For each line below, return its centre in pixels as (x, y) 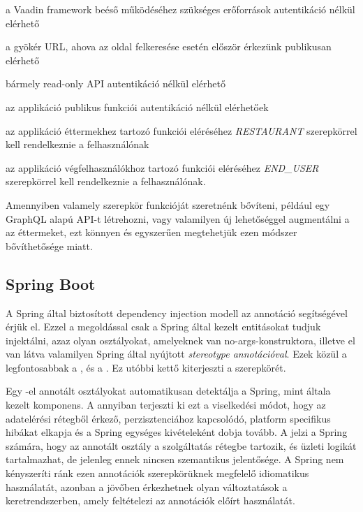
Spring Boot (51, 283)
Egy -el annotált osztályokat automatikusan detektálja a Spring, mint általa (168, 391)
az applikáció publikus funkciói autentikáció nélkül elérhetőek (137, 107)
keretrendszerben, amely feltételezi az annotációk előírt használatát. (150, 500)
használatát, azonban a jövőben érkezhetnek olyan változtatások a (147, 487)
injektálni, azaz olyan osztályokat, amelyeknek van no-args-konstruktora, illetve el (180, 340)
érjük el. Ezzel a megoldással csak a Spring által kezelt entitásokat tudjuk (163, 327)
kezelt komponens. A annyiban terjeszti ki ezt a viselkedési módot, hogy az (166, 405)
